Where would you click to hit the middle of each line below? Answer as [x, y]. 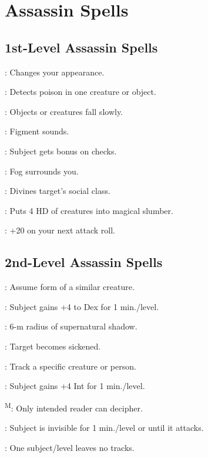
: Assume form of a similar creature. [70, 287]
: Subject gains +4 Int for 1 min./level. [75, 386]
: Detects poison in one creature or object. [80, 92]
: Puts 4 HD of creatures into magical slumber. [89, 210]
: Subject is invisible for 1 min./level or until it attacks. [104, 427]
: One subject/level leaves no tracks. [70, 447]
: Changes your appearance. [55, 72]
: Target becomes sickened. [53, 346]
